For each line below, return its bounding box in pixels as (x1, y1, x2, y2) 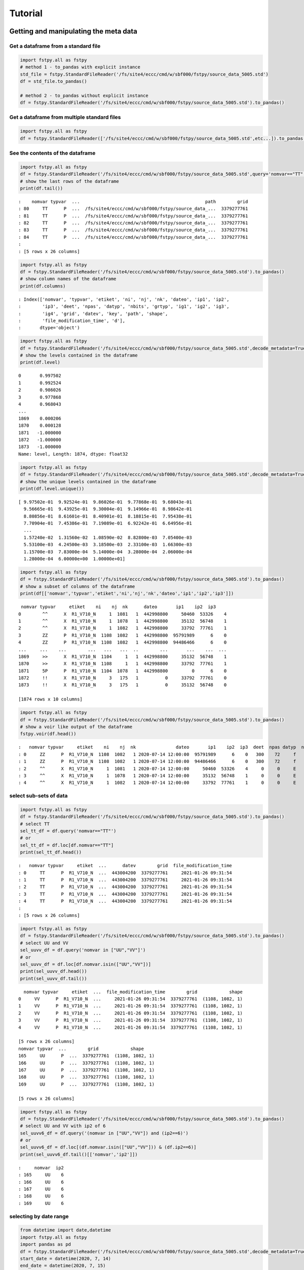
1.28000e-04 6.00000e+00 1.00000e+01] (23, 556, 126, 562)
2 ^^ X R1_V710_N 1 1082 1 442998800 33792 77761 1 (18, 625, 227, 631)
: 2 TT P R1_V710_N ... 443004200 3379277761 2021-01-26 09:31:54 (18, 884, 233, 890)
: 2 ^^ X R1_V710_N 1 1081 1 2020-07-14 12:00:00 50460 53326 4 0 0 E (18, 766, 296, 772)
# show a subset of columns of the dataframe (20, 583, 135, 589)
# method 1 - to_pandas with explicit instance (20, 64, 140, 70)
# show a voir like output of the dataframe (20, 724, 133, 730)
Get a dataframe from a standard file (9, 42, 101, 49)
